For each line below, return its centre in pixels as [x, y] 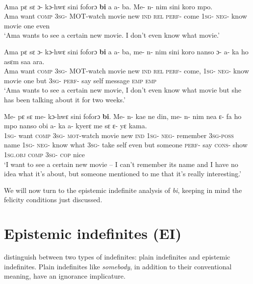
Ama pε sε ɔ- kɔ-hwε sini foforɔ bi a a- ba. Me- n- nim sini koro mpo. [108, 6]
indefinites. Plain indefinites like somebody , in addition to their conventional [118, 266]
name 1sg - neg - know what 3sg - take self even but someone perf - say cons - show [126, 145]
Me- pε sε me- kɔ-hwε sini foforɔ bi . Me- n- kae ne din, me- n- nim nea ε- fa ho [123, 116]
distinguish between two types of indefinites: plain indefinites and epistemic [117, 257]
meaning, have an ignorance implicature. [65, 276]
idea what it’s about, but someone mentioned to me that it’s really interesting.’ [123, 174]
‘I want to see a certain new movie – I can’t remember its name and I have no [121, 164]
